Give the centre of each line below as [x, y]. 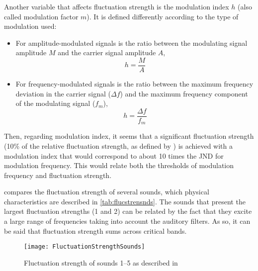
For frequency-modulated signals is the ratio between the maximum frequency [134, 84]
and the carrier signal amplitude [107, 52]
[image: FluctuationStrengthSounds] [85, 247]
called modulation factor [41, 16]
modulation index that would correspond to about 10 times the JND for [114, 155]
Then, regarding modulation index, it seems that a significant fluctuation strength [129, 136]
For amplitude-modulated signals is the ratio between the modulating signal [131, 43]
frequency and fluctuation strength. [58, 175]
